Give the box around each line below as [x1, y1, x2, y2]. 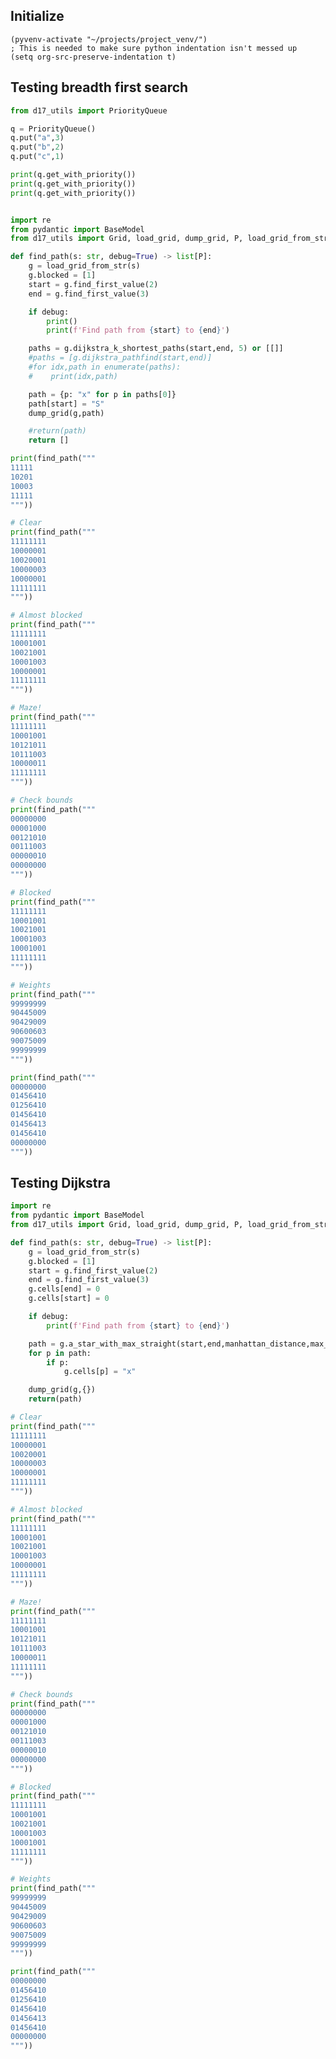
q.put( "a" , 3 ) [10, 133, 65, 143]
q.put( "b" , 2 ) [10, 142, 65, 153]
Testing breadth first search [10, 79, 189, 96]
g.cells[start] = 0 [28, 1294, 110, 1304]
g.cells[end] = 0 [28, 1284, 101, 1294]
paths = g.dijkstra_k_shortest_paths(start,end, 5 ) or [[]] [28, 344, 284, 354]
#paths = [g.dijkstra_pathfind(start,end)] [28, 353, 213, 363]
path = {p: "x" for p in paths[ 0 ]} [28, 389, 177, 399]
